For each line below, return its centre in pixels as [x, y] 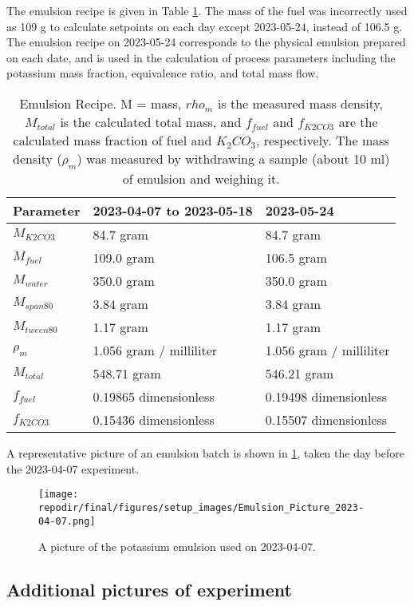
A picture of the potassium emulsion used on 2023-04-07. [177, 547]
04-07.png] [67, 521]
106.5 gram [296, 258]
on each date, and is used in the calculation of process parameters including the [201, 57]
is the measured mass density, [300, 103]
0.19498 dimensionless [326, 397]
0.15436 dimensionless [154, 420]
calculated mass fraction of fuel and [112, 140]
